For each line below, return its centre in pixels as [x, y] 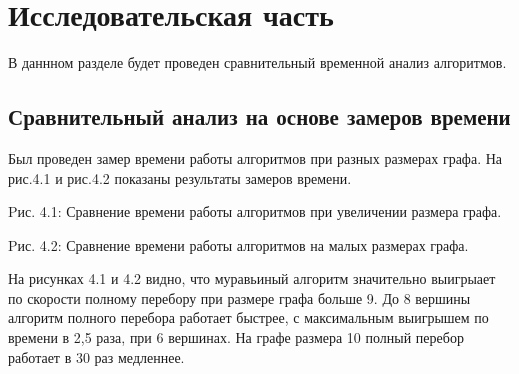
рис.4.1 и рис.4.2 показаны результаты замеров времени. [180, 177]
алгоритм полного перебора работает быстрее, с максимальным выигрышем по [248, 317]
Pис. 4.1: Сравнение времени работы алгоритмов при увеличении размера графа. [255, 211]
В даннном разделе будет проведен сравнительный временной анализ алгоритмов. [257, 62]
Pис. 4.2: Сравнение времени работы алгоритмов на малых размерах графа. [238, 244]
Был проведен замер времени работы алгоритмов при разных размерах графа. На [255, 157]
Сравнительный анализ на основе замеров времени [259, 116]
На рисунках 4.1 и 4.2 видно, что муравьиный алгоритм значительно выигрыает [252, 278]
